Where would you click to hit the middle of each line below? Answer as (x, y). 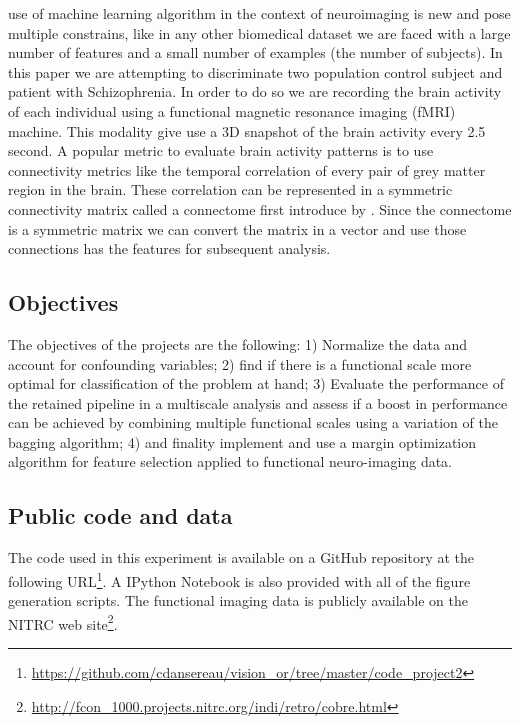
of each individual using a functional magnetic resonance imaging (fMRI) (232, 110)
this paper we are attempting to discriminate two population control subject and (255, 71)
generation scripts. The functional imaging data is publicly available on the (238, 600)
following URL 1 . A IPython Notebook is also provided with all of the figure (239, 579)
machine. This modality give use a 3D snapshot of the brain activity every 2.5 (247, 130)
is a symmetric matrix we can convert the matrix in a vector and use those (237, 228)
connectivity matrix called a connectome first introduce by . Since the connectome (260, 208)
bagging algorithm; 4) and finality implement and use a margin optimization (242, 441)
